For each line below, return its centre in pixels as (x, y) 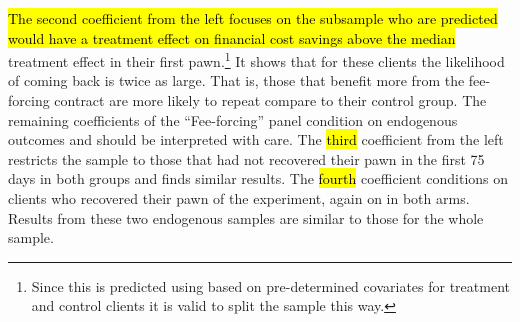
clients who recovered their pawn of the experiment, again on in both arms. (239, 198)
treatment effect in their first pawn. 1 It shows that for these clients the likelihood (256, 59)
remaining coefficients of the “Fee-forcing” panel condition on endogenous (233, 119)
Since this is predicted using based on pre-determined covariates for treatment (270, 285)
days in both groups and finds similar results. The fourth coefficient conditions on (258, 178)
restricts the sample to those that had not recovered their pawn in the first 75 (246, 158)
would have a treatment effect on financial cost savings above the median (232, 37)
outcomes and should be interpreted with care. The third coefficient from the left (256, 139)
